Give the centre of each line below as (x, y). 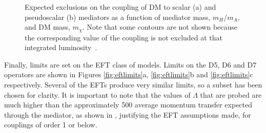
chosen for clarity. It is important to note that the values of (97, 94)
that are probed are (231, 94)
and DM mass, (48, 27)
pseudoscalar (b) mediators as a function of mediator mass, (118, 17)
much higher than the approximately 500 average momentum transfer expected (128, 105)
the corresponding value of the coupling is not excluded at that (124, 37)
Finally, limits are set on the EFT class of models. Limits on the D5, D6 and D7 (130, 64)
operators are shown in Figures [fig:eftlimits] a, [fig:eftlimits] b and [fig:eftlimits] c (129, 74)
